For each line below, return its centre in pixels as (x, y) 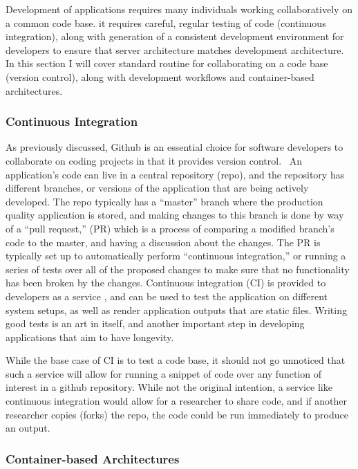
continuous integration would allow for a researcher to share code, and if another (177, 401)
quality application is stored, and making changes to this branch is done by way (175, 215)
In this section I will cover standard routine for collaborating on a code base (167, 63)
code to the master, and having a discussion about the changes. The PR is (163, 242)
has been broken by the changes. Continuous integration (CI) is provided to (166, 283)
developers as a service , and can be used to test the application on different (167, 296)
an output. (28, 428)
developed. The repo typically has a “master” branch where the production (164, 201)
